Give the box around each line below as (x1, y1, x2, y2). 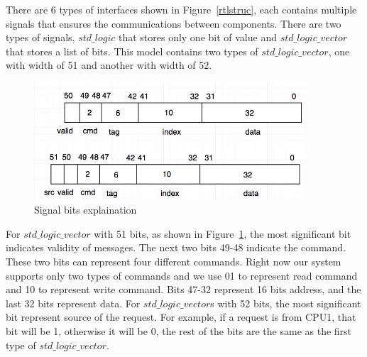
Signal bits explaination (34, 202, 137, 217)
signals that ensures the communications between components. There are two (6, 16, 341, 31)
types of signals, (6, 30, 75, 45)
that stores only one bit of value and (118, 30, 277, 45)
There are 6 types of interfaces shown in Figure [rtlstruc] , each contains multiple (6, 2, 357, 16)
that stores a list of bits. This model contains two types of (6, 43, 258, 58)
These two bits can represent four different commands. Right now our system (6, 254, 341, 269)
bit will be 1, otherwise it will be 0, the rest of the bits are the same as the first (6, 324, 352, 338)
